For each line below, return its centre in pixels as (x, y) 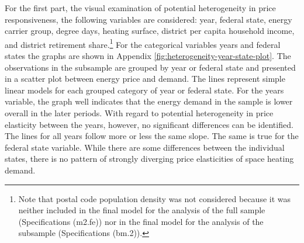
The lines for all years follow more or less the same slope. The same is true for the (152, 136)
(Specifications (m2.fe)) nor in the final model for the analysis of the (141, 221)
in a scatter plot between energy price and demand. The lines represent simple (145, 79)
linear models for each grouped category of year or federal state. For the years (144, 90)
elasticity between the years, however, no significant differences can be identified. (149, 124)
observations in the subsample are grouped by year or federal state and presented (150, 67)
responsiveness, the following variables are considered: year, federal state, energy (148, 19)
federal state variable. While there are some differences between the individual (145, 147)
